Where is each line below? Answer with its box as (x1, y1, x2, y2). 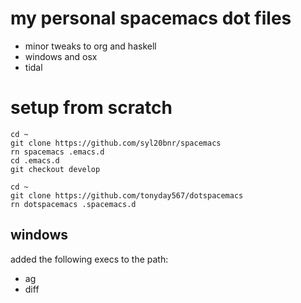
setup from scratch (10, 97, 173, 119)
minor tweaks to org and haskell (24, 40, 157, 52)
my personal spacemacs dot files (10, 7, 292, 30)
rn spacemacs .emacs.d (10, 147, 105, 157)
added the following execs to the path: (10, 253, 169, 265)
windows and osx (24, 50, 98, 62)
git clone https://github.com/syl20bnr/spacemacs (10, 138, 222, 148)
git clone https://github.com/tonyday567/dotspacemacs (10, 190, 244, 201)
